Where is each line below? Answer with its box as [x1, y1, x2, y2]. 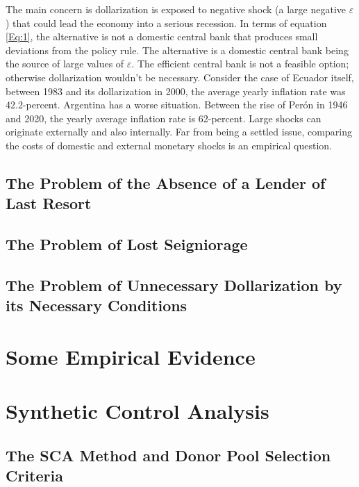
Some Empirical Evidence [6, 342, 256, 370]
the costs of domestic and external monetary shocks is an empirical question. [6, 138, 333, 152]
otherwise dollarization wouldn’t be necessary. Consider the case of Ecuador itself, [6, 69, 354, 84]
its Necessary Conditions [6, 295, 187, 316]
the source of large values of [6, 56, 124, 71]
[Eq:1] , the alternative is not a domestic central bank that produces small [6, 29, 318, 44]
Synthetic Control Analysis [6, 397, 269, 425]
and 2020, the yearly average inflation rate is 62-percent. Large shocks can [6, 110, 322, 125]
